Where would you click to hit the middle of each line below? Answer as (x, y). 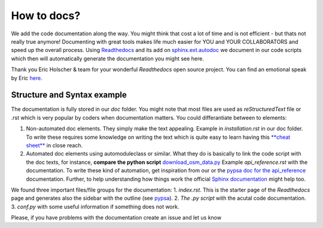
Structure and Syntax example (69, 95)
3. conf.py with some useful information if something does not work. (95, 206)
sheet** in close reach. (54, 145)
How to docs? (46, 16)
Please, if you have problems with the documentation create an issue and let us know (116, 218)
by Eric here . (27, 78)
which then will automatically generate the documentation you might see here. (108, 58)
